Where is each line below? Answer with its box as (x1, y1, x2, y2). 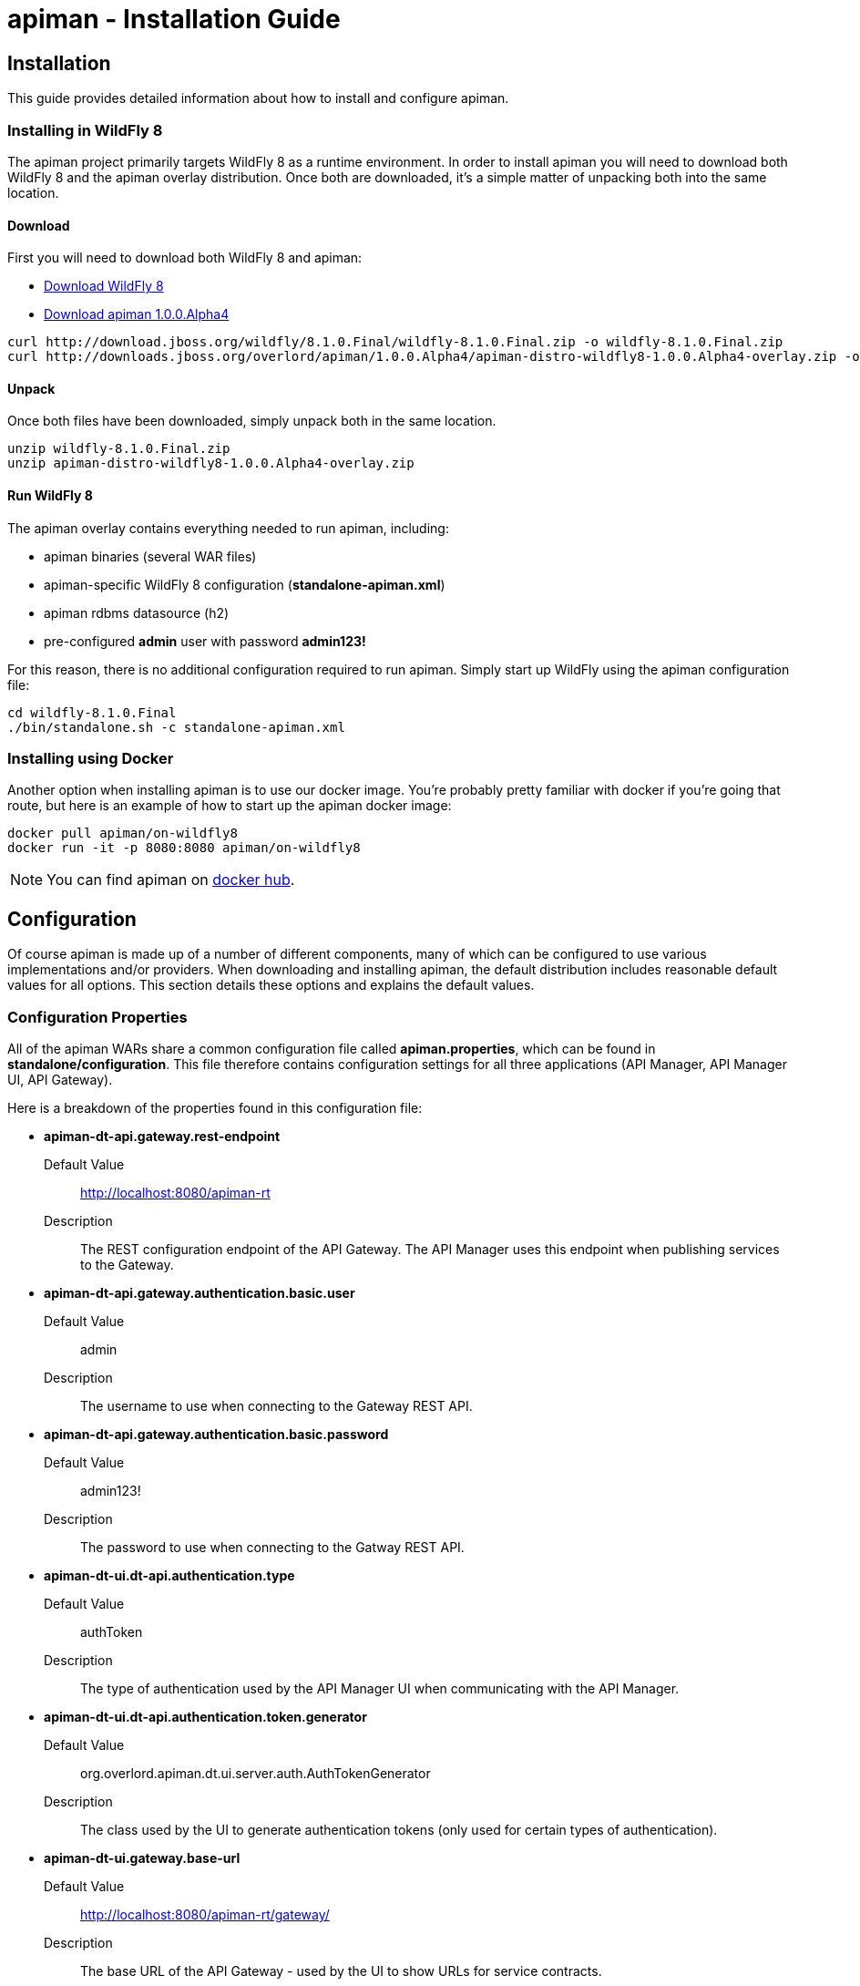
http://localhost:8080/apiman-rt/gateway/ (80, 1906, 330, 1922)
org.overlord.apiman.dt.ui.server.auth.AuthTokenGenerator (80, 1765, 431, 1781)
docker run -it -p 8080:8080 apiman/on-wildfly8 (7, 840, 361, 856)
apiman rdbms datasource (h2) (44, 604, 230, 621)
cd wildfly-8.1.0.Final (7, 705, 177, 720)
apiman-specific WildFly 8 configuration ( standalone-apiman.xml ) (44, 576, 445, 592)
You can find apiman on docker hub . (46, 870, 295, 890)
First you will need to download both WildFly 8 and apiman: (7, 250, 363, 266)
